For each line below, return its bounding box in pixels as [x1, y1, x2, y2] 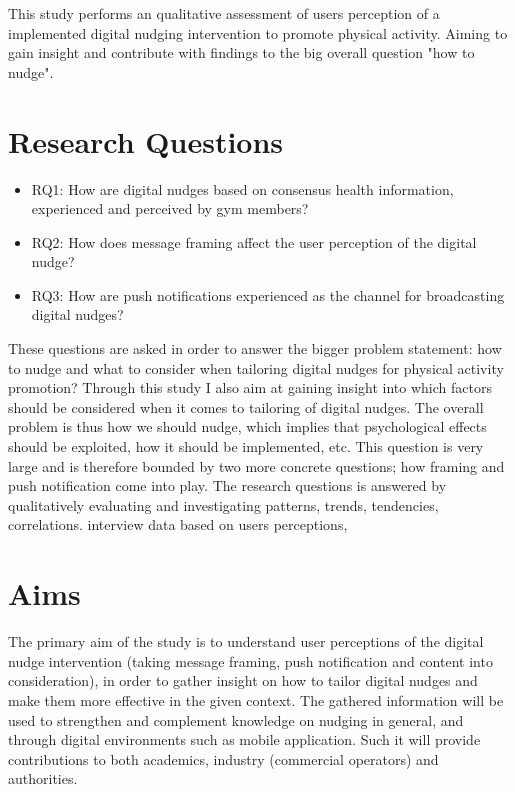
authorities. [8, 768, 78, 789]
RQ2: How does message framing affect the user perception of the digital [31, 231, 477, 252]
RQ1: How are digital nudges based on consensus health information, [31, 178, 454, 199]
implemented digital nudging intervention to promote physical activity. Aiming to [8, 22, 508, 43]
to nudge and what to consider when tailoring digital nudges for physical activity [8, 357, 504, 378]
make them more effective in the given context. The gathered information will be [8, 689, 504, 710]
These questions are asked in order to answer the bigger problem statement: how [8, 338, 502, 359]
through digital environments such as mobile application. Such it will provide [8, 729, 481, 750]
